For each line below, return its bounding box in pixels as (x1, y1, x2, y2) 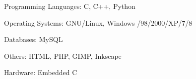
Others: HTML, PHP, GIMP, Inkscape (4, 50, 122, 61)
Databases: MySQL (4, 34, 63, 44)
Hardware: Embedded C (4, 67, 77, 78)
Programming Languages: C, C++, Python (4, 1, 135, 11)
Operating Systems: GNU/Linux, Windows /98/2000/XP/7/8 (4, 17, 193, 28)
